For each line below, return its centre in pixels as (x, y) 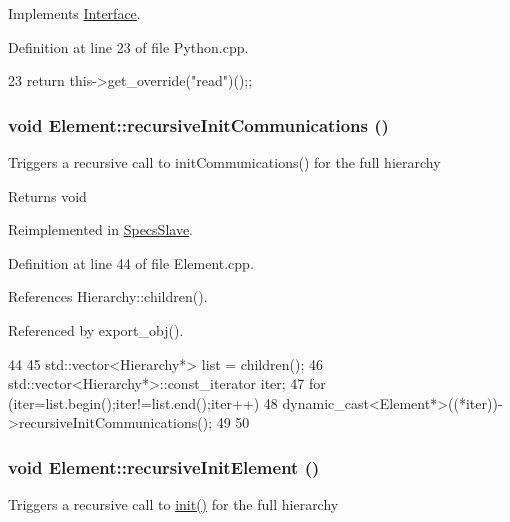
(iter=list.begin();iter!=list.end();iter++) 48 (143, 402)
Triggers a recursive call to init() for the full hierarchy (173, 504)
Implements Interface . (74, 13)
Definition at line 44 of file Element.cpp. (131, 262)
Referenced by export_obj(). (96, 329)
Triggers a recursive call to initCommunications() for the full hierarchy (224, 162)
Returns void (47, 195)
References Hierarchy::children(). (108, 296)
